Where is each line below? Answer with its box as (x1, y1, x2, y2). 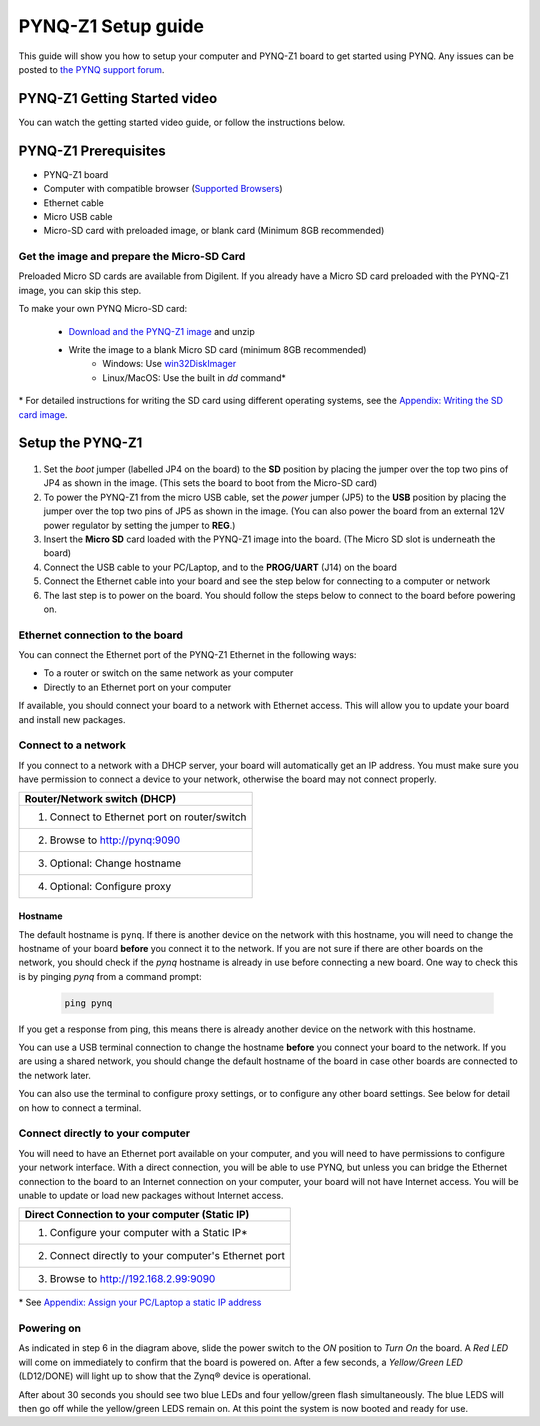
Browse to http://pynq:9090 (49, 833, 181, 847)
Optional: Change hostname (49, 856, 182, 870)
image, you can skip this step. (18, 284, 142, 296)
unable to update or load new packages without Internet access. (18, 1189, 284, 1201)
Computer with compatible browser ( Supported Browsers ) (43, 183, 284, 195)
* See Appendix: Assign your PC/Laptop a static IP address (18, 1296, 262, 1309)
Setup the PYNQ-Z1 (18, 435, 143, 452)
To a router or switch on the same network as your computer (43, 667, 294, 679)
